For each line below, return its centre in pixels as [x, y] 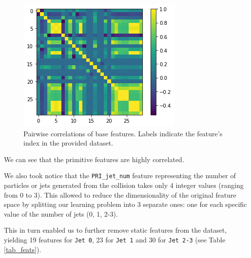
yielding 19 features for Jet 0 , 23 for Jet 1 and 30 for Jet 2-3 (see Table [115, 240]
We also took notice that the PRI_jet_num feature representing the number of [120, 175]
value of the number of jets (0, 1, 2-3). [61, 213]
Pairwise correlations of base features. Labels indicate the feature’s [123, 133]
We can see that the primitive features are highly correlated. [94, 159]
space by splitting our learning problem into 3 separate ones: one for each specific [125, 204]
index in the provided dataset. [68, 143]
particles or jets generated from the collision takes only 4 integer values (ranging [124, 185]
